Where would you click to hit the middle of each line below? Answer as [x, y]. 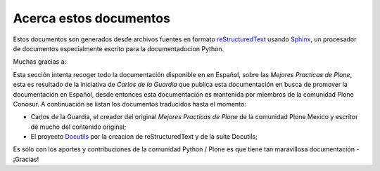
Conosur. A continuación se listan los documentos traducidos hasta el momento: [129, 104]
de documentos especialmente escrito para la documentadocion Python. [119, 48]
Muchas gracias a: [40, 62]
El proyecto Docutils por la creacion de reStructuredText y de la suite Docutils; [144, 137]
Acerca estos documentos [91, 18]
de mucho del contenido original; [78, 127]
